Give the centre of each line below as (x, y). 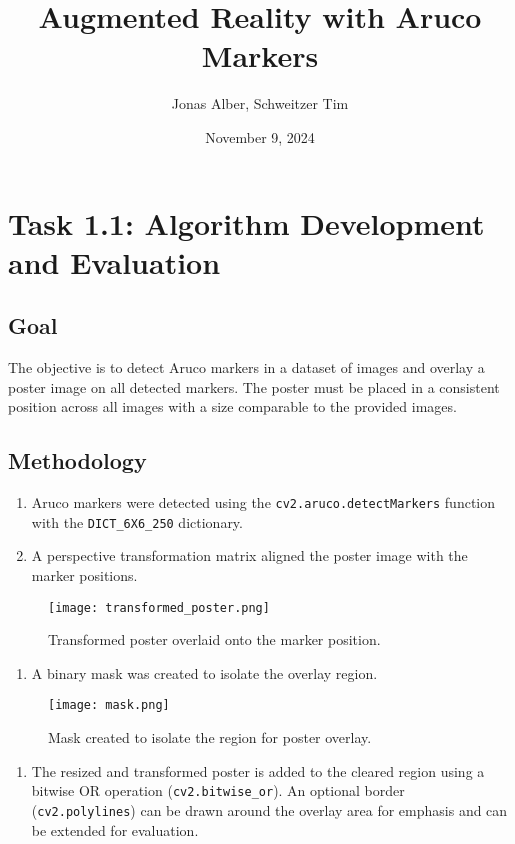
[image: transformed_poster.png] (159, 607)
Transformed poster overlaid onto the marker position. (214, 639)
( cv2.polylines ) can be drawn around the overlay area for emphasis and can (269, 809)
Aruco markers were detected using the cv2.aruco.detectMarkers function (263, 502)
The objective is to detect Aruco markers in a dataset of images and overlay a (246, 367)
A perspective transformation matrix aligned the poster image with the (249, 555)
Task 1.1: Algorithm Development (246, 222)
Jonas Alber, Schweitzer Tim (260, 103)
